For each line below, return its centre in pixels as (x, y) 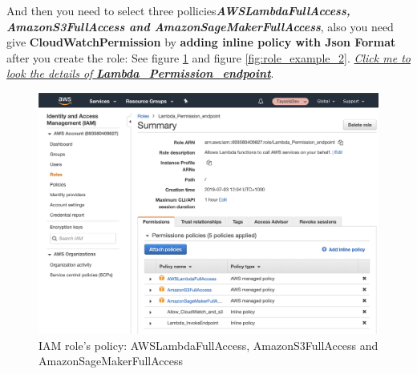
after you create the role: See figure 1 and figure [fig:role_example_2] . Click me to (208, 57)
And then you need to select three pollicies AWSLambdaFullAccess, (178, 10)
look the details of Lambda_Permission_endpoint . (140, 73)
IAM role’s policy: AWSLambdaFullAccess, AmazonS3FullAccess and (208, 345)
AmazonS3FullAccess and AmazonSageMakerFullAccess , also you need (200, 26)
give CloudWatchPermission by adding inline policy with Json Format (201, 42)
